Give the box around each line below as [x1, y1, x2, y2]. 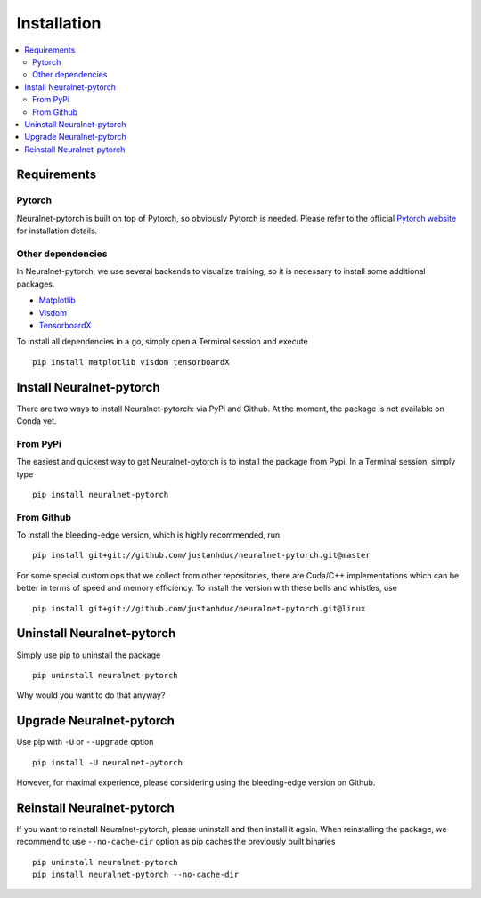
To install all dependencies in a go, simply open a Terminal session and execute [16, 336, 309, 347]
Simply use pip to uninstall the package [16, 650, 161, 660]
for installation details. [16, 225, 98, 236]
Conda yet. [16, 416, 57, 426]
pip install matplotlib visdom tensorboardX [32, 357, 231, 367]
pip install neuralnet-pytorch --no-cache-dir [32, 870, 240, 880]
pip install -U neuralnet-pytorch [32, 757, 183, 767]
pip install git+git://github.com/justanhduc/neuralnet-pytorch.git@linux [32, 603, 366, 613]
